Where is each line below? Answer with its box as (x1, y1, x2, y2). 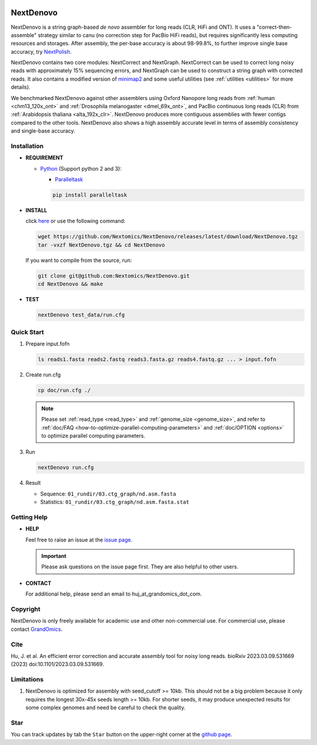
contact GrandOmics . (11, 626, 63, 633)
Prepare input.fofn (25, 340, 70, 347)
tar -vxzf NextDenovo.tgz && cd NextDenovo (38, 241, 166, 248)
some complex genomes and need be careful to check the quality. (25, 704, 186, 711)
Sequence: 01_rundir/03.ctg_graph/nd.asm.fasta (40, 490, 176, 497)
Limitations (11, 676, 44, 684)
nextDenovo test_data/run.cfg (38, 312, 125, 318)
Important (41, 553, 67, 560)
